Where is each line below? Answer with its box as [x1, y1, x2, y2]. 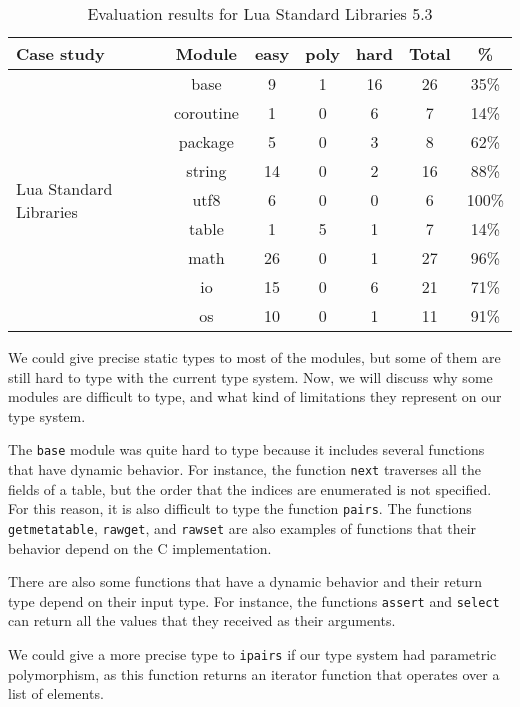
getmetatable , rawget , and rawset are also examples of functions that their [8, 517, 477, 538]
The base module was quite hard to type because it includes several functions [8, 439, 485, 460]
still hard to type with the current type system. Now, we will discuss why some [8, 366, 493, 387]
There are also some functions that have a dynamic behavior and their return [8, 571, 483, 592]
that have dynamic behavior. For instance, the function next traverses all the [8, 459, 481, 480]
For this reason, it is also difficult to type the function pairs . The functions [8, 498, 472, 519]
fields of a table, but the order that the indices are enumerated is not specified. [8, 478, 492, 499]
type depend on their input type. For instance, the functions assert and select [8, 590, 500, 611]
